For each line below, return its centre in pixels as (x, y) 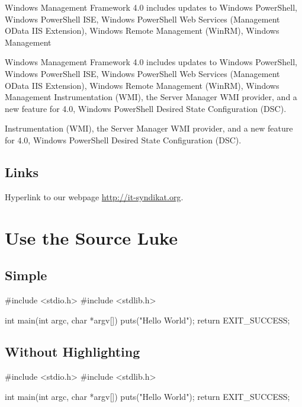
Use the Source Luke (91, 237)
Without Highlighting (73, 352)
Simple (26, 275)
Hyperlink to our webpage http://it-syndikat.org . (94, 196)
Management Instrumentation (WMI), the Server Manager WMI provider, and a (151, 97)
